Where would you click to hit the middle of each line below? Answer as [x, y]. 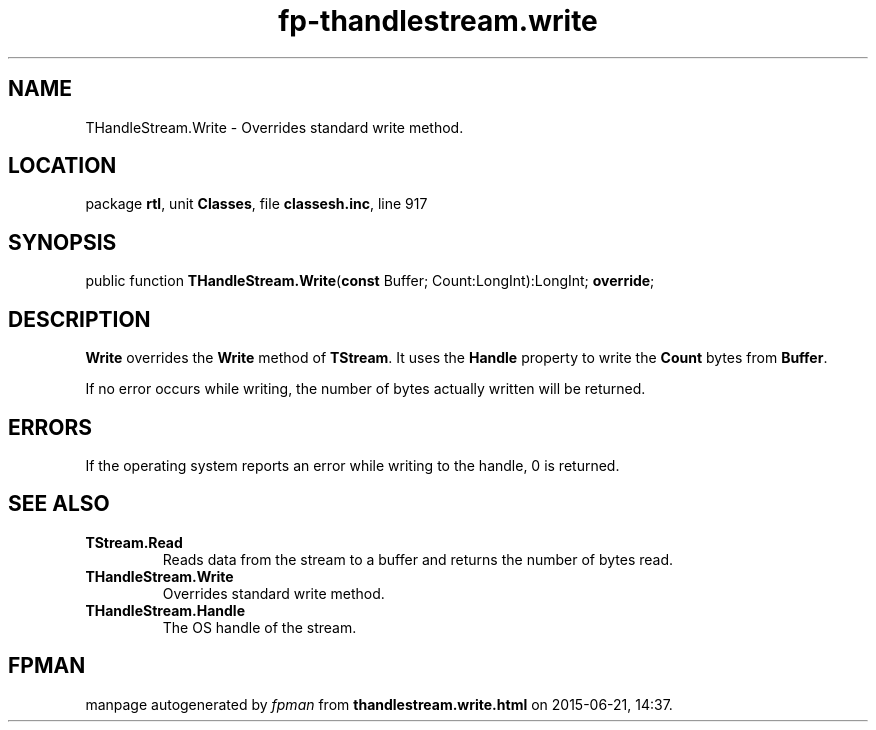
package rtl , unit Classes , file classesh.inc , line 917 [256, 204]
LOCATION [62, 166]
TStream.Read [134, 542]
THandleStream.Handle [165, 610]
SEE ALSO [59, 504]
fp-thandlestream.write [438, 21]
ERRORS [50, 427]
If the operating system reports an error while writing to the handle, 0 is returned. [352, 465]
